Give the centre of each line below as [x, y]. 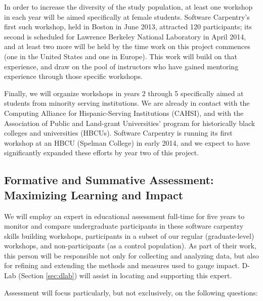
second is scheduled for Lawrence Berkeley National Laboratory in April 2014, [125, 36]
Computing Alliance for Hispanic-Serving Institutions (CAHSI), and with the [124, 113]
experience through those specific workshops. [73, 76]
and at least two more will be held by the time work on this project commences [127, 46]
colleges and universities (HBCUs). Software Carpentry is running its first [118, 133]
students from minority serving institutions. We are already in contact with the [127, 103]
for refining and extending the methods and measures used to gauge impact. [122, 265]
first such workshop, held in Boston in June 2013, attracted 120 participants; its [128, 27]
